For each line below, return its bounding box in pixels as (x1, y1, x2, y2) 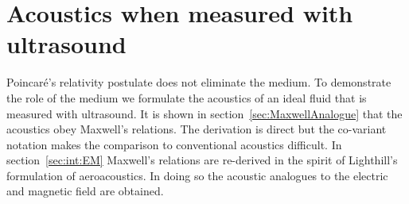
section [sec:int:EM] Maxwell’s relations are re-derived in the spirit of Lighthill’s (6, 152, 398, 168)
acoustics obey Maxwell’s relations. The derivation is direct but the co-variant (6, 121, 387, 137)
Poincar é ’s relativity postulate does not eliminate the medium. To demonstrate (6, 74, 391, 90)
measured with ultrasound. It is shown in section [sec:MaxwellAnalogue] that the (6, 105, 403, 121)
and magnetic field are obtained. (6, 183, 164, 199)
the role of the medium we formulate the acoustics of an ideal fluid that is (6, 89, 367, 106)
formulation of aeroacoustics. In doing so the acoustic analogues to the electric (6, 167, 388, 183)
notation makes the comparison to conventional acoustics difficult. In (6, 136, 342, 152)
